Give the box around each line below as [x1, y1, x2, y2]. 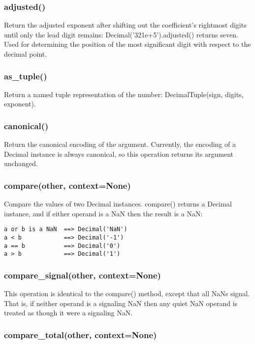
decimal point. [4, 49, 47, 59]
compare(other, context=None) [4, 179, 131, 191]
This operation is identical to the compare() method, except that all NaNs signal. [4, 288, 250, 299]
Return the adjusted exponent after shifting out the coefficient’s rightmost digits [4, 20, 247, 30]
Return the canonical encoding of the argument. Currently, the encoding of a [4, 139, 236, 149]
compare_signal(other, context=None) [4, 269, 161, 281]
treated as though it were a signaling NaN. [4, 308, 133, 318]
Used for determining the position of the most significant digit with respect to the [4, 39, 251, 49]
